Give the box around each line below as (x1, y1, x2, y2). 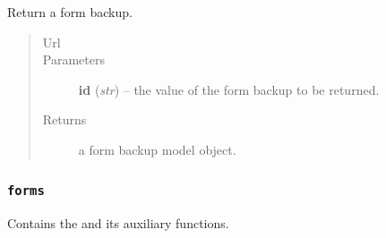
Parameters (42, 50, 105, 69)
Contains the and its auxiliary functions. (7, 214, 229, 233)
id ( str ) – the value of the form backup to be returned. (78, 80, 380, 98)
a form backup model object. (78, 140, 236, 158)
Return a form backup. (7, 3, 133, 21)
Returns (42, 110, 87, 129)
